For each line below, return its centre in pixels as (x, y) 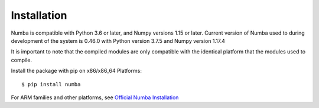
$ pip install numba (51, 84)
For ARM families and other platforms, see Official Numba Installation (95, 97)
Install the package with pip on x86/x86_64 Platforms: (76, 71)
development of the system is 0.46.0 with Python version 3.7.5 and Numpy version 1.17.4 (118, 41)
